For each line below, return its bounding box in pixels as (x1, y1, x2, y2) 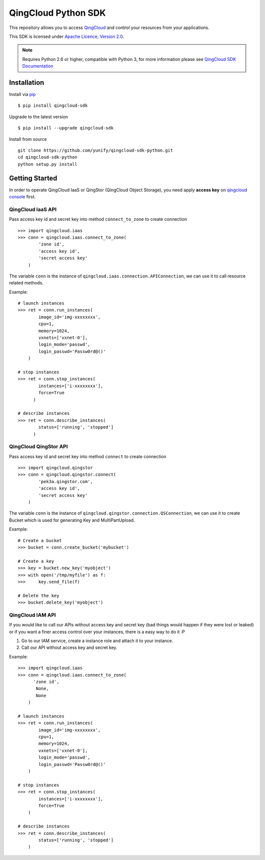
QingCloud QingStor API (9, 443, 68, 450)
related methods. (9, 280, 44, 286)
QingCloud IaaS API (9, 206, 57, 213)
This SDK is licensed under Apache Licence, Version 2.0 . (9, 33, 124, 39)
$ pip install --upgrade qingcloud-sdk (18, 125, 114, 131)
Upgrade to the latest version (9, 114, 68, 120)
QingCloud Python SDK (9, 7, 106, 18)
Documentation (22, 63, 53, 69)
